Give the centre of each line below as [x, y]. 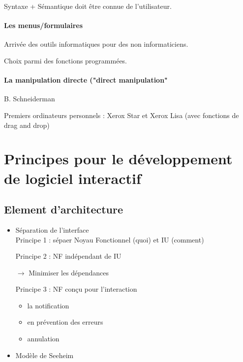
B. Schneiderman [30, 99]
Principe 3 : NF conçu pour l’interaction [76, 289]
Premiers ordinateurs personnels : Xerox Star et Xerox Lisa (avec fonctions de [121, 115]
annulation [43, 339]
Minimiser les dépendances [69, 272]
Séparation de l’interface [52, 229]
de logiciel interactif [73, 178]
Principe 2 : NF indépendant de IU [68, 256]
